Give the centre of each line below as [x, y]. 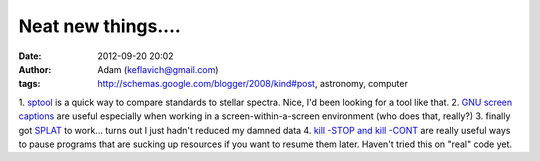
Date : [30, 56]
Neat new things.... [100, 26]
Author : [35, 69]
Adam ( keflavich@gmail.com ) [158, 69]
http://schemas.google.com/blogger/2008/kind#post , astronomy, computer [253, 84]
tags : [29, 84]
